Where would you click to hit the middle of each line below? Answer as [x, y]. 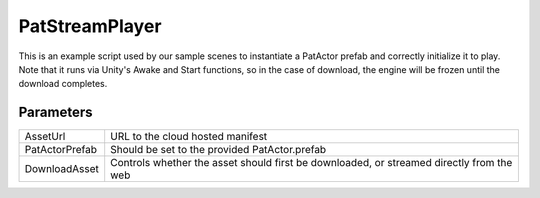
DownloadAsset [62, 169]
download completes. [63, 84]
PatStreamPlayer [90, 26]
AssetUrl [45, 137]
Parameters [55, 112]
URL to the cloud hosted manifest [189, 137]
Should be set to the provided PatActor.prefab [218, 150]
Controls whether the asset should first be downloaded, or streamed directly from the [311, 163]
